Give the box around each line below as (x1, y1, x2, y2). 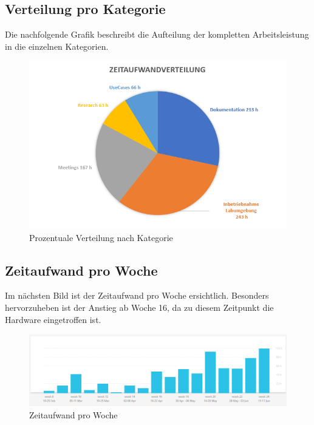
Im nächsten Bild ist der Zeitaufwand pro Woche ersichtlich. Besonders (5, 289, 269, 302)
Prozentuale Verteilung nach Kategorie (29, 231, 173, 243)
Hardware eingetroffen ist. (5, 313, 101, 325)
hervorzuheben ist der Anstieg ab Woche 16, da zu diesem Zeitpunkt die (5, 301, 274, 313)
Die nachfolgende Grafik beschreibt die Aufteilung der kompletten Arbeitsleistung (5, 28, 309, 41)
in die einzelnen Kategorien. (5, 39, 109, 52)
